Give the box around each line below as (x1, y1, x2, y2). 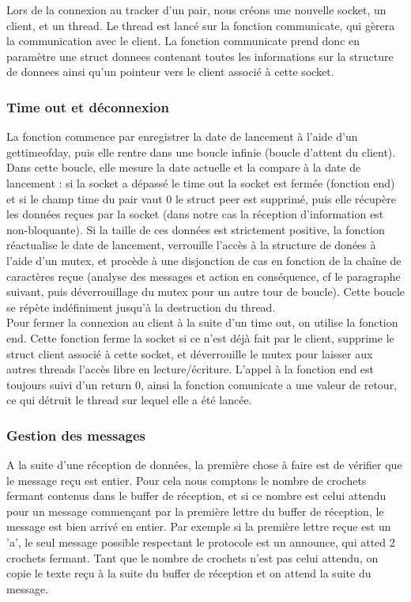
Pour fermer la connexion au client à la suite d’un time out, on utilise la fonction (6, 314, 398, 331)
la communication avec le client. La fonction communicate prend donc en (6, 32, 360, 49)
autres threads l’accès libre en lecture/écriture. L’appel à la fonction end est (6, 361, 375, 377)
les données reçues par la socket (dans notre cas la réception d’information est (6, 206, 384, 222)
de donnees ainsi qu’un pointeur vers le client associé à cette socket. (6, 63, 334, 80)
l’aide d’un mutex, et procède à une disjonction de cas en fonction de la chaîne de (6, 252, 402, 268)
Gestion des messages (6, 425, 146, 445)
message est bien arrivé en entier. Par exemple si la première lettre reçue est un (6, 518, 391, 535)
